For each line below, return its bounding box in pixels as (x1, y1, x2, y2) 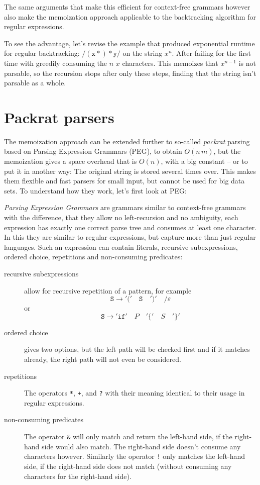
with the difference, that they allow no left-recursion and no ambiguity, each (4, 212, 238, 223)
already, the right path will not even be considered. (24, 353, 181, 364)
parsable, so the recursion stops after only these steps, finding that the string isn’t (4, 67, 256, 78)
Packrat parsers (4, 107, 114, 127)
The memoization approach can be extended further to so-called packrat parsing (4, 136, 250, 146)
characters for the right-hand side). (24, 470, 132, 481)
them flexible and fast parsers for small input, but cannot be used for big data (4, 175, 245, 186)
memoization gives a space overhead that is (4, 156, 137, 166)
